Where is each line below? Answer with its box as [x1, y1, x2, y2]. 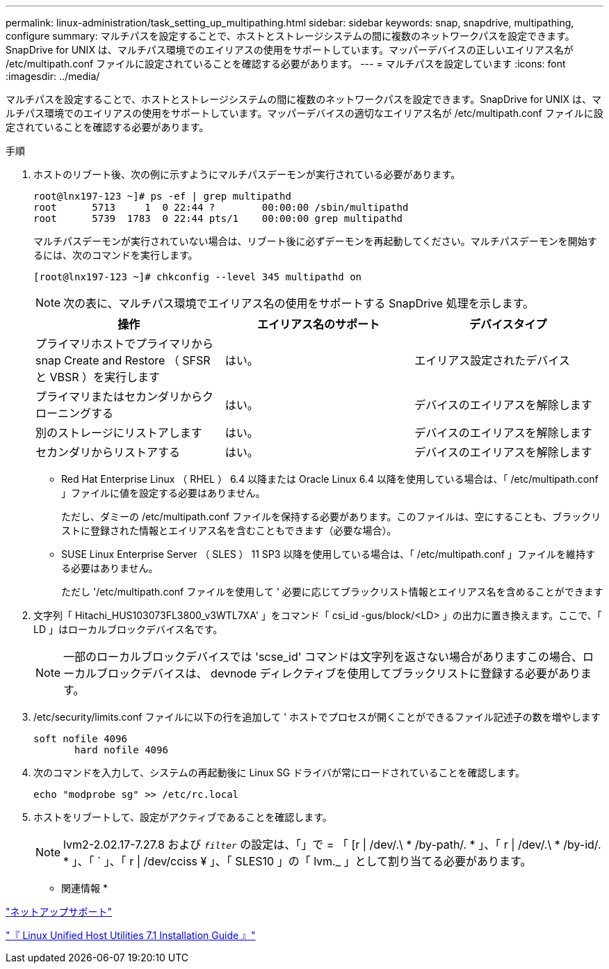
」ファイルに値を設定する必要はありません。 [61, 487, 266, 499]
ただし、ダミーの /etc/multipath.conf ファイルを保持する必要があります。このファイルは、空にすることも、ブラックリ [61, 511, 601, 522]
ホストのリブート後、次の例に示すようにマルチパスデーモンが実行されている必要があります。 [33, 168, 461, 180]
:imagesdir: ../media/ [6, 70, 100, 82]
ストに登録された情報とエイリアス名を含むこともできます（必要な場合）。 [61, 524, 397, 536]
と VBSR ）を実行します [35, 370, 161, 384]
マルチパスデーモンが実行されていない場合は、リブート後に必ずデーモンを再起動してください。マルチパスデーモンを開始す [33, 235, 597, 247]
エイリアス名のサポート [257, 317, 380, 331]
